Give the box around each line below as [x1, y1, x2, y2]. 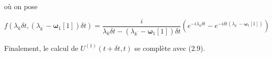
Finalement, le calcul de [4, 42, 78, 53]
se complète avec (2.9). [134, 42, 205, 53]
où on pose [4, 1, 38, 11]
